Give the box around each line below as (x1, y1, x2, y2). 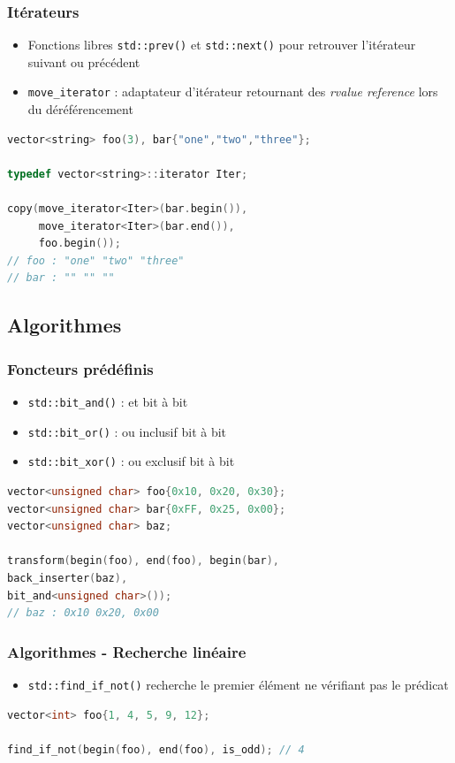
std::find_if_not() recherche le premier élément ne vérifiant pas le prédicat (27, 675, 449, 693)
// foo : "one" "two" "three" (7, 254, 185, 267)
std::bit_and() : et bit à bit (27, 393, 188, 411)
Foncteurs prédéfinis (7, 357, 154, 379)
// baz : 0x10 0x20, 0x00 (7, 607, 159, 620)
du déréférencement (27, 100, 133, 118)
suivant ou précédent (27, 52, 140, 71)
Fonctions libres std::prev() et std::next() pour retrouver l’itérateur (27, 35, 416, 54)
